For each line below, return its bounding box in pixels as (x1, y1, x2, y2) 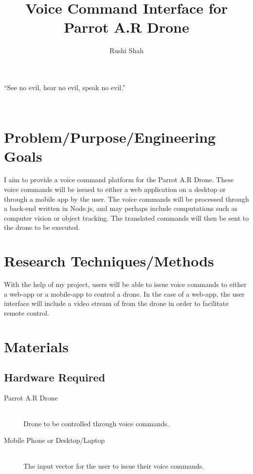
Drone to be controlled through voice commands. (23, 418, 169, 429)
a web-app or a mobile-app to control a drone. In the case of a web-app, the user (4, 288, 245, 299)
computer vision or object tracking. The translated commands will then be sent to (4, 212, 249, 223)
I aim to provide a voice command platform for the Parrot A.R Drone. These (4, 174, 234, 185)
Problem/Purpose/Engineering (4, 127, 216, 147)
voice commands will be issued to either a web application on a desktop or (4, 184, 226, 194)
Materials (4, 336, 69, 356)
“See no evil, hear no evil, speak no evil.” (4, 82, 126, 92)
